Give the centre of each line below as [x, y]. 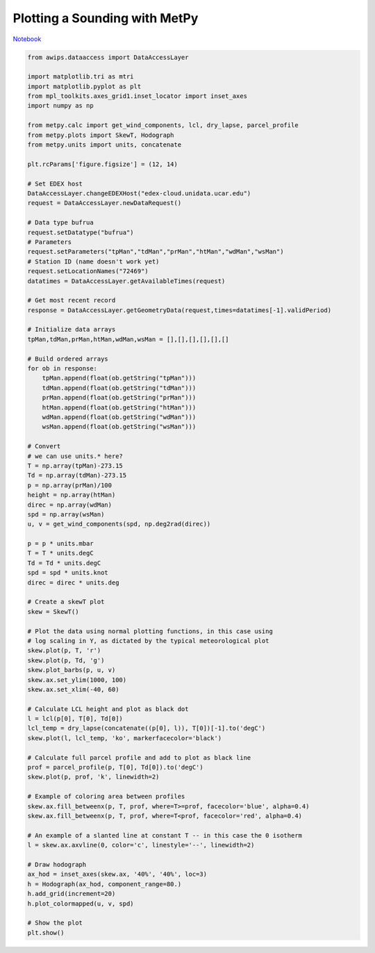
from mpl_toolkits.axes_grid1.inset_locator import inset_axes [137, 96]
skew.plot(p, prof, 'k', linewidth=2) [93, 777]
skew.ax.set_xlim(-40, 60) [73, 689]
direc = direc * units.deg [73, 583]
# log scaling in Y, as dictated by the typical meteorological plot [148, 641]
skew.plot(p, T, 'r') [64, 651]
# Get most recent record [72, 300]
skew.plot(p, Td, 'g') [66, 660]
